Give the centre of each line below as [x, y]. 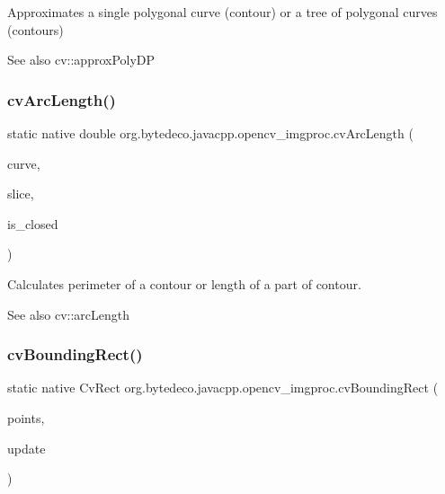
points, [26, 417]
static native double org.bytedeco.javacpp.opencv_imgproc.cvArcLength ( [210, 133]
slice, [21, 194]
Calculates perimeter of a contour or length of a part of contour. [184, 283]
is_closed [33, 223]
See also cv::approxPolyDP [81, 60]
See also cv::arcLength [69, 314]
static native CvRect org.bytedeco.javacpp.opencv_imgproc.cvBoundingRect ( [223, 388]
